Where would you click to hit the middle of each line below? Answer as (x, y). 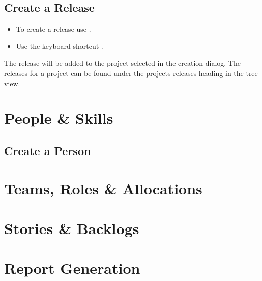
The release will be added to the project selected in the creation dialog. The (122, 63)
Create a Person (48, 150)
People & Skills (59, 118)
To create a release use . (53, 29)
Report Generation (72, 268)
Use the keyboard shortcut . (60, 46)
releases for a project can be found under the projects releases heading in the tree (131, 73)
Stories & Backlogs (72, 228)
